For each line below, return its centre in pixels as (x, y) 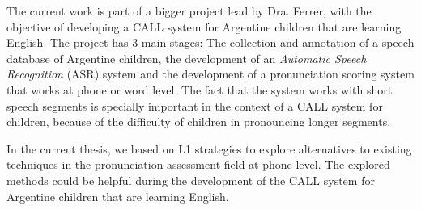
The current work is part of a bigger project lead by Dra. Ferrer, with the (189, 10)
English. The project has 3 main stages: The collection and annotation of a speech (210, 42)
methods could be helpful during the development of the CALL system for (191, 180)
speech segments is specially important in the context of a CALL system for (195, 105)
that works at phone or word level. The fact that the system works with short (200, 89)
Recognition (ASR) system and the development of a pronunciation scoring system (210, 74)
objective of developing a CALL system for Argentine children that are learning (204, 26)
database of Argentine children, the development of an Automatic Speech (187, 58)
